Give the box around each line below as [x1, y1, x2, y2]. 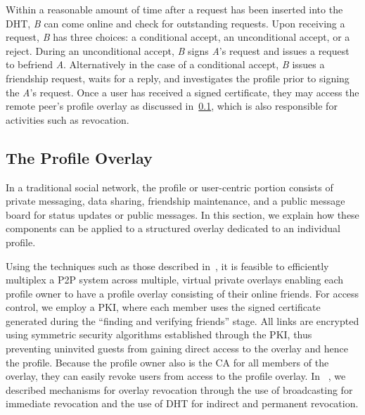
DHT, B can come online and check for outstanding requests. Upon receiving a [6, 15, 345, 30]
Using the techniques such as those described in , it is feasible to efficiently [6, 258, 329, 273]
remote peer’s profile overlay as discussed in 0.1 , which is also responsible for [6, 98, 338, 113]
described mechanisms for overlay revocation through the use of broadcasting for [6, 382, 353, 397]
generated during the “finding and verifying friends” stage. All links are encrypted [6, 313, 359, 328]
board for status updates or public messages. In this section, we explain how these [6, 207, 359, 222]
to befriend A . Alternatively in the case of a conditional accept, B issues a [6, 57, 325, 72]
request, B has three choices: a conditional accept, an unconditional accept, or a [6, 30, 350, 44]
